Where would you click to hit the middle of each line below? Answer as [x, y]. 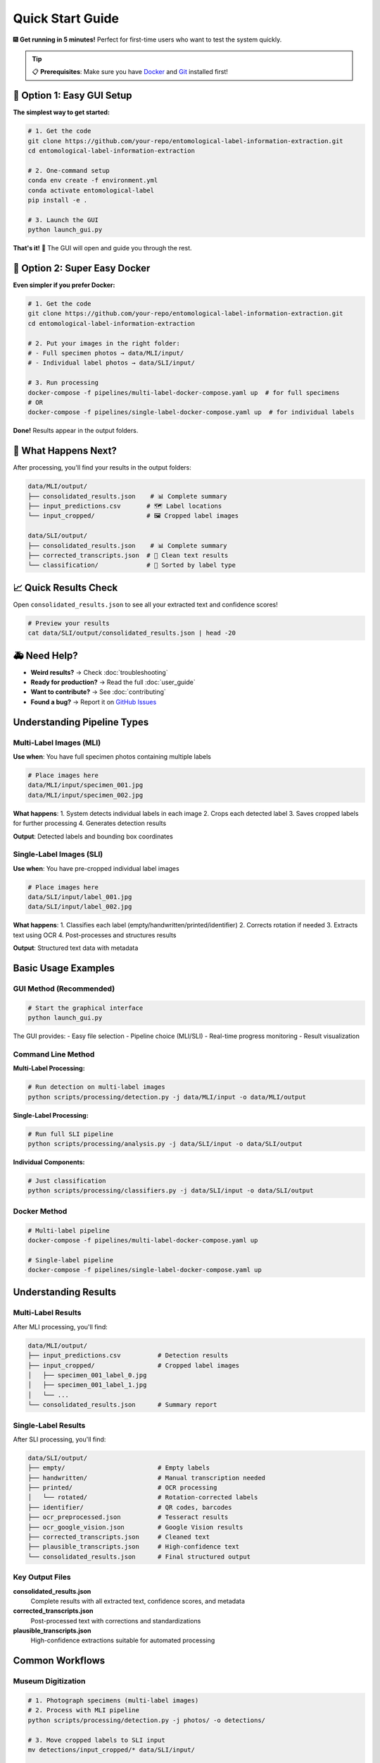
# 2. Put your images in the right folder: [104, 343]
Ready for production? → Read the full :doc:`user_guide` [113, 682]
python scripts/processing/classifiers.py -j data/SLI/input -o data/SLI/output [171, 1191]
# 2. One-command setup [69, 170]
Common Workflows [59, 1661]
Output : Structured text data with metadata [76, 948]
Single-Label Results [49, 1425]
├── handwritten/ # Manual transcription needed [147, 1478]
